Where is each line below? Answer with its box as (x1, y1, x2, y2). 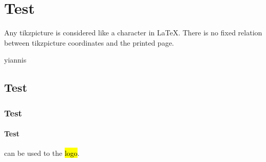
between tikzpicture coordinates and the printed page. (4, 37, 174, 48)
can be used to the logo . (4, 148, 80, 158)
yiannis (4, 54, 27, 65)
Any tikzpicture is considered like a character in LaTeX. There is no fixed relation (4, 27, 262, 38)
